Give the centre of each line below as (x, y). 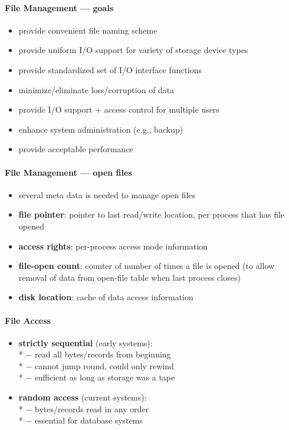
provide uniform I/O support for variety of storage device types (133, 50)
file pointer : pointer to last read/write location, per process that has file (152, 214)
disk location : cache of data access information (106, 297)
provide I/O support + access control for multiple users (119, 109)
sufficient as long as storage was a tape (105, 377)
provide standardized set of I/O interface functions (110, 69)
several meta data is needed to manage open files (107, 194)
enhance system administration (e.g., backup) (101, 129)
